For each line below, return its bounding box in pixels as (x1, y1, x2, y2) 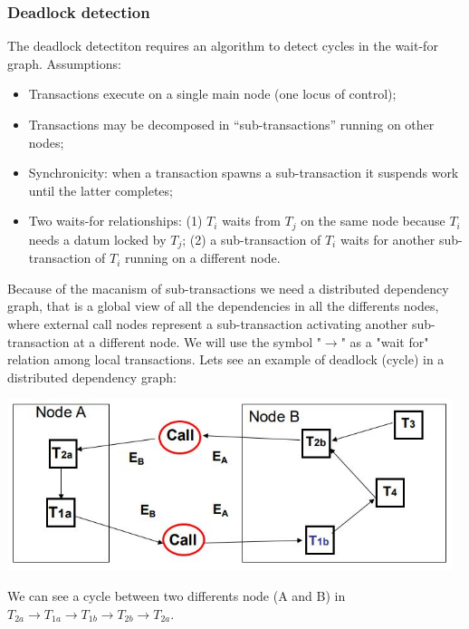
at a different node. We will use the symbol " (73, 332, 321, 351)
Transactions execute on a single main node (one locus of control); (28, 84, 397, 103)
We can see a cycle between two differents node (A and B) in (7, 586, 346, 605)
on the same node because (301, 211, 445, 230)
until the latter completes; (28, 180, 173, 199)
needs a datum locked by (28, 229, 167, 248)
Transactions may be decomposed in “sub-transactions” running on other (28, 115, 435, 133)
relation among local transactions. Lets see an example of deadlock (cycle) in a (7, 350, 445, 369)
